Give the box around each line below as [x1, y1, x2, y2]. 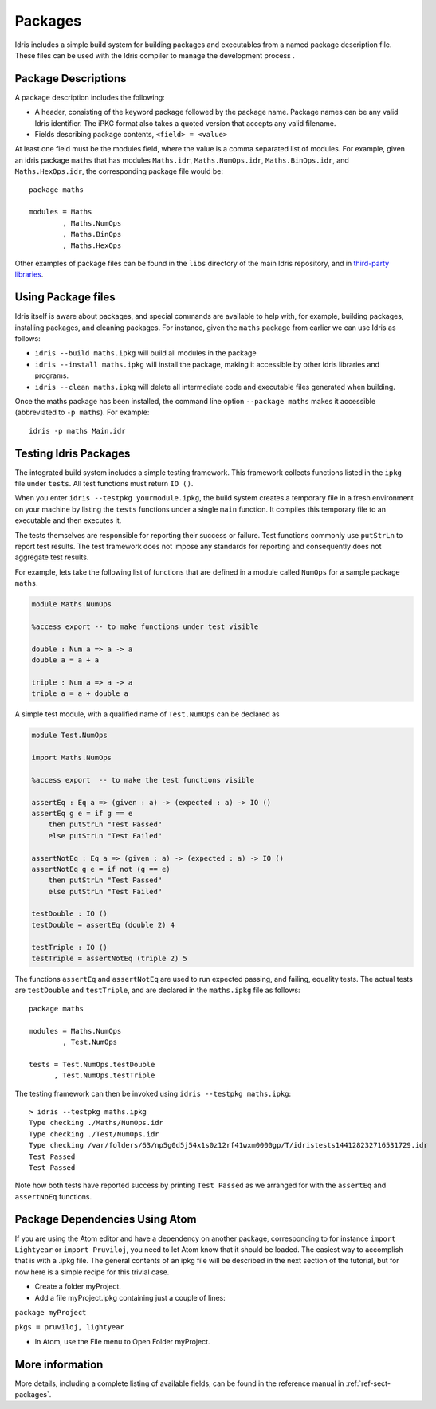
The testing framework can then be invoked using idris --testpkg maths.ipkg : [14, 1089, 292, 1098]
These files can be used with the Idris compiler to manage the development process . [14, 50, 295, 60]
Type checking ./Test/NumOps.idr [29, 1129, 159, 1139]
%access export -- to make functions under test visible [31, 622, 259, 631]
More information [14, 1357, 104, 1371]
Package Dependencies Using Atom [14, 1212, 197, 1226]
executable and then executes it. [14, 516, 122, 525]
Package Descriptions [14, 72, 127, 85]
